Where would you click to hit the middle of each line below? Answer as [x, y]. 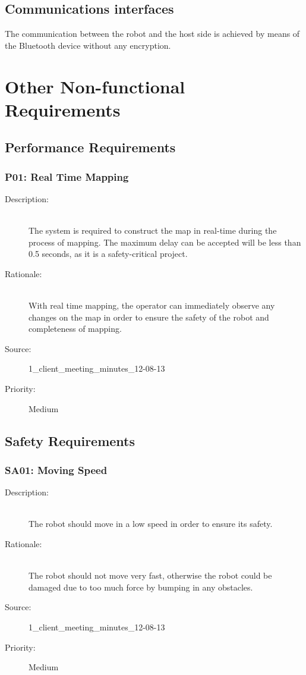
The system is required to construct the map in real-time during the [153, 230]
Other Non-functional [95, 86]
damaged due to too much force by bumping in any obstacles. [141, 587]
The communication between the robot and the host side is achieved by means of [152, 34]
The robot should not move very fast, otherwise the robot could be [150, 575]
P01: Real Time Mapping [67, 176]
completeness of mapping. [75, 329]
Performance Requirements [90, 147]
